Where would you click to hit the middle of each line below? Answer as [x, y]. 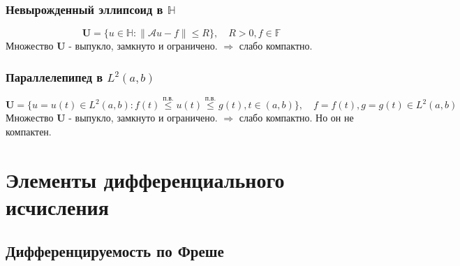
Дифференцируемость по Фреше [115, 251]
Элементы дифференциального [145, 179]
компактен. [29, 131]
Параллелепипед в [54, 76]
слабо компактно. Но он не [296, 118]
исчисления [57, 206]
